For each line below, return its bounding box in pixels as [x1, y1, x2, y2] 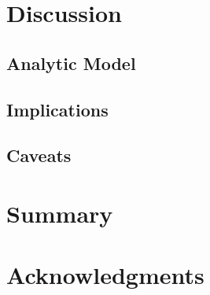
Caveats [6, 143, 72, 168]
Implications [6, 97, 109, 121]
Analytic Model [6, 50, 136, 75]
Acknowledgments [6, 259, 204, 291]
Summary [6, 197, 113, 229]
